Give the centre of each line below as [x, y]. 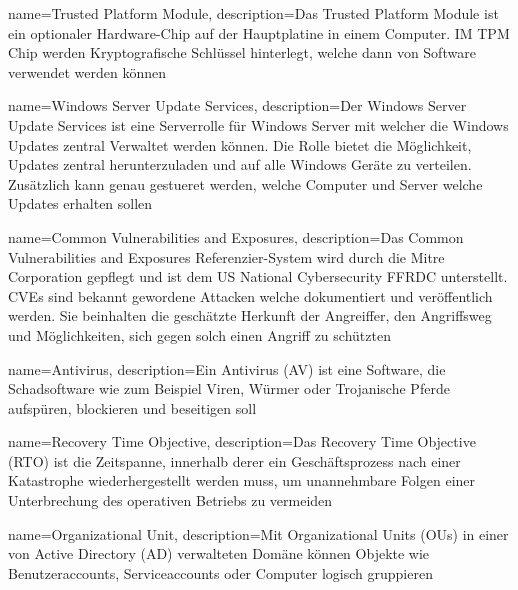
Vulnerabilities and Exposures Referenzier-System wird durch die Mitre [226, 256]
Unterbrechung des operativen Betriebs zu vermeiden [170, 500]
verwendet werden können [87, 71]
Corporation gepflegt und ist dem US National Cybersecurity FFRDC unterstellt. [258, 276]
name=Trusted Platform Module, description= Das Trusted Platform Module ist [253, 13]
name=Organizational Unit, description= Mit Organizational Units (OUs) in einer [258, 533]
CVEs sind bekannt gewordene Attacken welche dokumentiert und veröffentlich [250, 295]
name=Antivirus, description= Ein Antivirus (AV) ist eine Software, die [227, 368]
